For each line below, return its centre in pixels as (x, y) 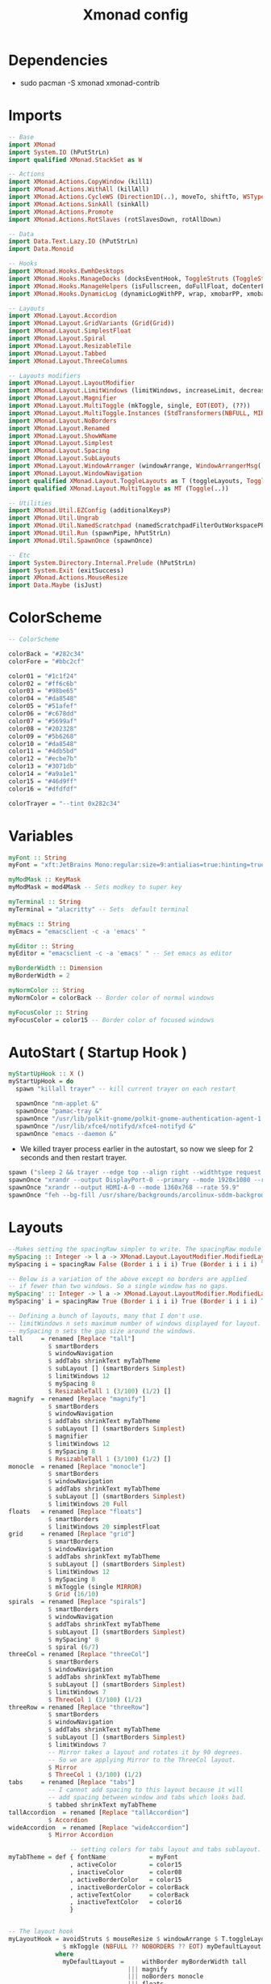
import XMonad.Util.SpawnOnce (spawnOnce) (81, 541)
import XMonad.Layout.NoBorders (63, 421)
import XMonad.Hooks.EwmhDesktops (67, 271)
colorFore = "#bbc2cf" (46, 661)
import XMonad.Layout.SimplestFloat (70, 331)
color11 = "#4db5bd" (43, 751)
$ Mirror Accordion (81, 1835)
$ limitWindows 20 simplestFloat (104, 1527)
